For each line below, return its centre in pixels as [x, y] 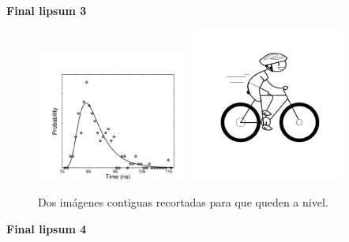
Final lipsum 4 [47, 228]
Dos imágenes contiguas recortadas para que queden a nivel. [183, 201]
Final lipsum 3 [47, 10]
